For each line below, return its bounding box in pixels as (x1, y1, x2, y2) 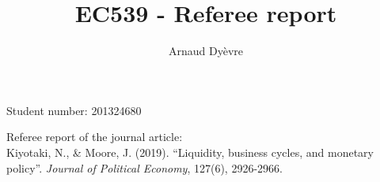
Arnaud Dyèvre (168, 43, 243, 59)
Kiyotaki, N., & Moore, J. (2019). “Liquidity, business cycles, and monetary (6, 143, 374, 160)
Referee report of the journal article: (6, 128, 183, 145)
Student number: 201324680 (6, 102, 142, 118)
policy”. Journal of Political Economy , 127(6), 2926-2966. (6, 159, 283, 176)
